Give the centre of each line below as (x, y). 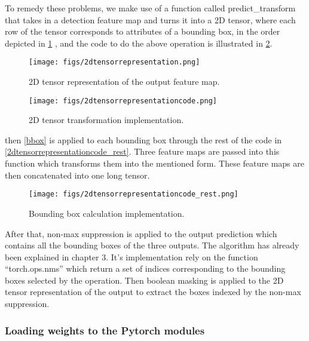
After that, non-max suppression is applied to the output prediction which (141, 233)
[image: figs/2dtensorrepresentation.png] (114, 62)
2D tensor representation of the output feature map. (124, 82)
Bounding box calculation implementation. (107, 213)
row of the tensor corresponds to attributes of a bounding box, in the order (143, 31)
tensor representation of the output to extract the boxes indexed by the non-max (153, 292)
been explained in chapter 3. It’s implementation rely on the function (131, 256)
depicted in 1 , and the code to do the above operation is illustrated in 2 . (139, 43)
